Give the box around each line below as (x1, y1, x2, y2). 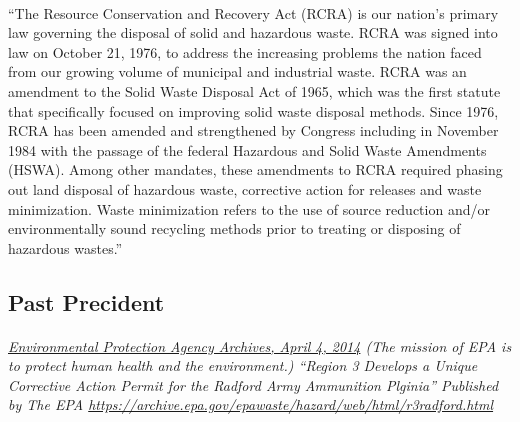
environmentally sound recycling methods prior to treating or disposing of (8, 218, 461, 239)
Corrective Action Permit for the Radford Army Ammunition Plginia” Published (8, 374, 499, 395)
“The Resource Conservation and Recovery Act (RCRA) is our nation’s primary (8, 2, 499, 23)
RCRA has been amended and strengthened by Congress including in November (8, 120, 499, 141)
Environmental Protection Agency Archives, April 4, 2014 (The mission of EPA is (8, 335, 512, 356)
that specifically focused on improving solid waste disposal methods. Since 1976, (8, 100, 499, 121)
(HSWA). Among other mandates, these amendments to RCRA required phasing (8, 159, 503, 180)
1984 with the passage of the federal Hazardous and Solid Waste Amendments (8, 139, 487, 160)
